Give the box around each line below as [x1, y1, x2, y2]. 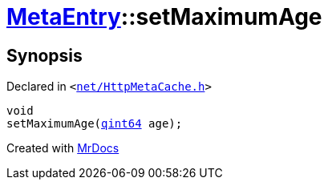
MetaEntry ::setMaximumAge [6, 3, 322, 30]
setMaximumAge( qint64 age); [6, 117, 183, 131]
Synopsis [6, 45, 83, 66]
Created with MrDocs [6, 141, 119, 156]
